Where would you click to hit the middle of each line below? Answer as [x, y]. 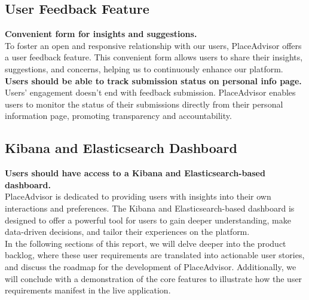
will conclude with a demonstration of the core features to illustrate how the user [154, 278]
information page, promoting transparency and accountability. [118, 116]
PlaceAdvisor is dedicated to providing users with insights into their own [138, 196]
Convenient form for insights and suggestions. [101, 34]
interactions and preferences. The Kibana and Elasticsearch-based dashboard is [150, 208]
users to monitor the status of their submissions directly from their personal [144, 104]
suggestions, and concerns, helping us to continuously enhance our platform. [144, 68]
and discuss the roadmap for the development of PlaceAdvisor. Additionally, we [151, 266]
